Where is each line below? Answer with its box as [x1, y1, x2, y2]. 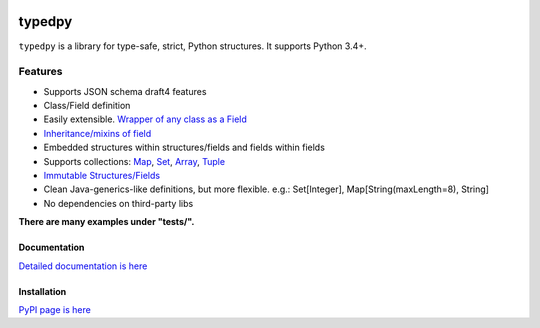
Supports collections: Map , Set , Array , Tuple [43, 155, 225, 167]
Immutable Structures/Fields [43, 170, 160, 181]
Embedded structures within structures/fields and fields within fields [43, 141, 325, 154]
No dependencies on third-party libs [43, 197, 194, 209]
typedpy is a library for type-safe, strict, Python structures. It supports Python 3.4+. [18, 40, 367, 52]
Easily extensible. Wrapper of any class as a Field [43, 113, 247, 125]
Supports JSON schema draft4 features [43, 85, 207, 97]
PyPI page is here [18, 303, 92, 315]
